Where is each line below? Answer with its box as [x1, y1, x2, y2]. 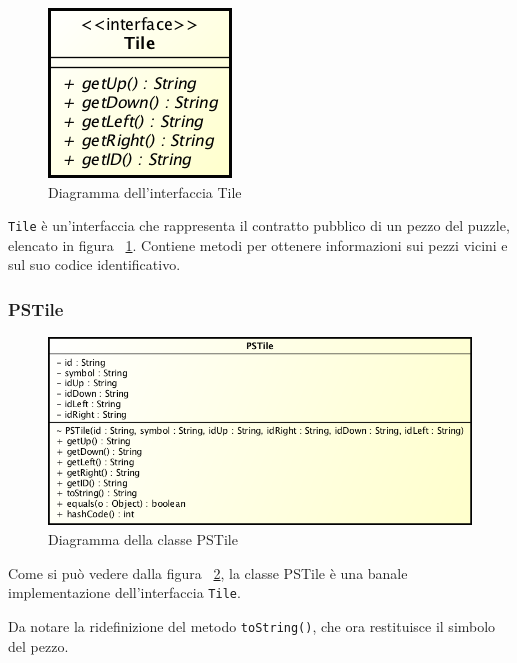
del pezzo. [8, 635, 69, 656]
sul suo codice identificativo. [8, 254, 181, 275]
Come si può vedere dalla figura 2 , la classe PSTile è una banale [8, 562, 408, 583]
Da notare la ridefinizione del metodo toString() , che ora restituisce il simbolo [8, 615, 496, 636]
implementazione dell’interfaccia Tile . [8, 582, 241, 603]
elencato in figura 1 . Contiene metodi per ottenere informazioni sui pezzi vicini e [8, 234, 508, 255]
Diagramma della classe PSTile [48, 529, 238, 550]
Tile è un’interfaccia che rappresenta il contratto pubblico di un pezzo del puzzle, [8, 215, 510, 236]
